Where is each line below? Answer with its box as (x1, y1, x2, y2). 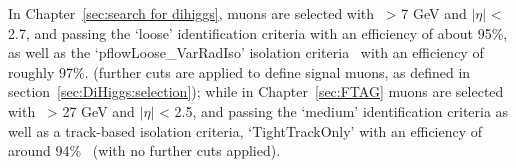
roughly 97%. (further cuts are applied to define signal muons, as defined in (8, 61, 471, 82)
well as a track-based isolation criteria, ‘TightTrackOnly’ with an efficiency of (8, 120, 483, 141)
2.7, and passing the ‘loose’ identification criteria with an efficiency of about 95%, (8, 22, 508, 43)
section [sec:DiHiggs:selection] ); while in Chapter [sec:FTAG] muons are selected (8, 81, 504, 102)
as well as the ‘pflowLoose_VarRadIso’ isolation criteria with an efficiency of (8, 42, 484, 63)
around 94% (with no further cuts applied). (8, 140, 281, 161)
